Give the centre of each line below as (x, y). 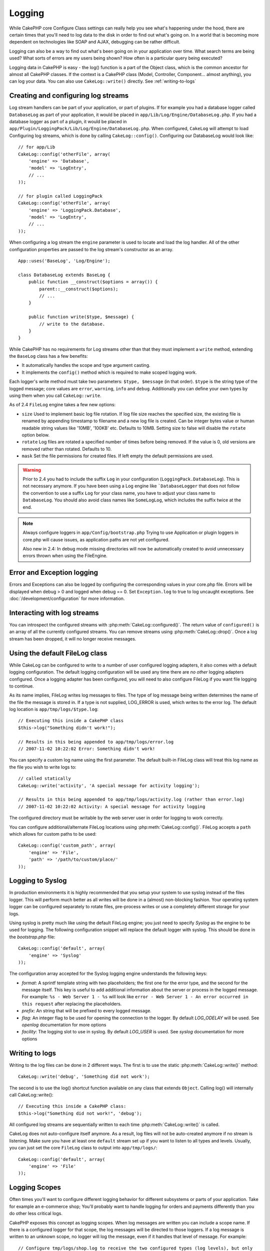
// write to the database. (72, 324)
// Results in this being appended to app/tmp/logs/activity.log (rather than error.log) (131, 800)
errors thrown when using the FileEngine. (65, 556)
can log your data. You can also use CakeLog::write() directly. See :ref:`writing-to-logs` (103, 81)
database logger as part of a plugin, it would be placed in (68, 121)
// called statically (44, 779)
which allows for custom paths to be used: (53, 834)
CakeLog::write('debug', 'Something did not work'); (84, 1077)
